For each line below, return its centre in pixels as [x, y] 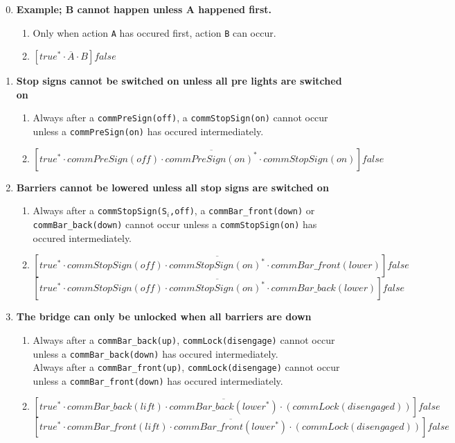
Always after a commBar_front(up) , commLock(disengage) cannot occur [186, 367]
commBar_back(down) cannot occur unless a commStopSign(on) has [175, 224]
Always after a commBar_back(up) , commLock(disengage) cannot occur [184, 339]
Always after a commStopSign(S [100, 210]
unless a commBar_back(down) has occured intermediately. [155, 353]
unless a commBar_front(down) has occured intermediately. [158, 380]
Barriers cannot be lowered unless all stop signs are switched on [172, 187]
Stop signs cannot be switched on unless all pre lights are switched [179, 81]
